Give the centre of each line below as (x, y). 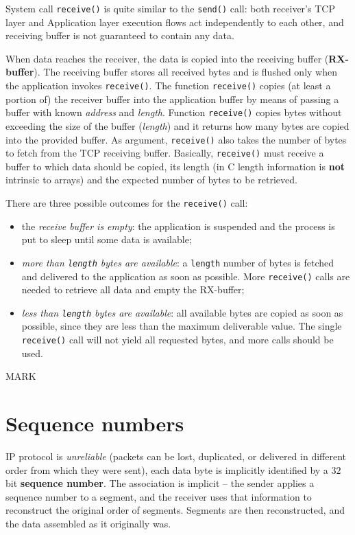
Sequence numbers (95, 423)
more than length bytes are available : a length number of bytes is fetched (177, 262)
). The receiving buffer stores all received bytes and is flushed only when (185, 72)
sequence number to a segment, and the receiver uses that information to (159, 496)
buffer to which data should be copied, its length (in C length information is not (175, 166)
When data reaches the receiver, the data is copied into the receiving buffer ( (167, 58)
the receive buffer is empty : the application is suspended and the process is (178, 226)
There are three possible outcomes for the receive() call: (127, 203)
